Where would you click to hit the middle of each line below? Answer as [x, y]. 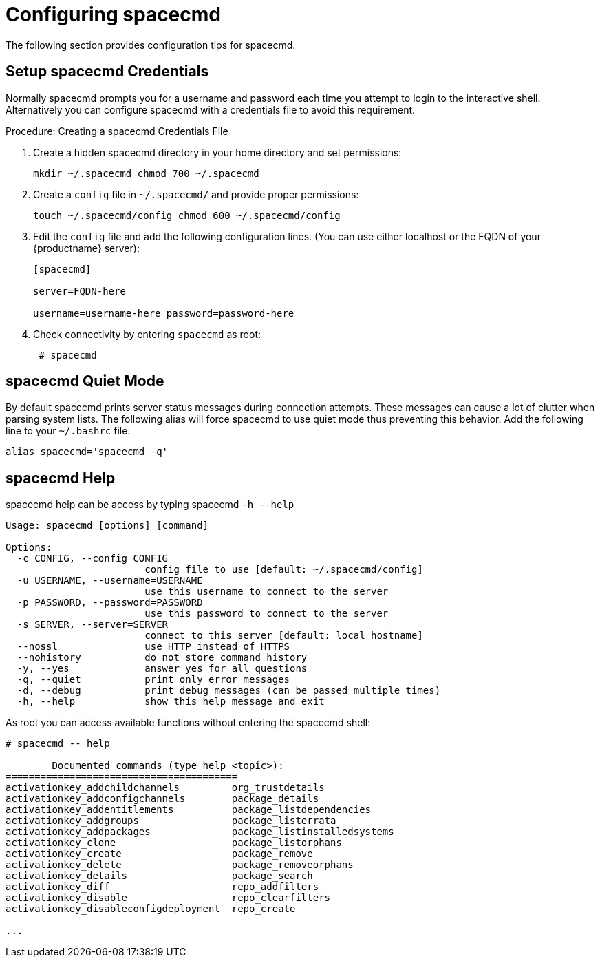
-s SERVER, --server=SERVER [93, 625]
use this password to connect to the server [267, 614]
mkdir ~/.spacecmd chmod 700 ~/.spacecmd [146, 173]
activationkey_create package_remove [159, 854]
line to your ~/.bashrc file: [68, 431]
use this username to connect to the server [267, 592]
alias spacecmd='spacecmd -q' [87, 452]
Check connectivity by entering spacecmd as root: [147, 334]
